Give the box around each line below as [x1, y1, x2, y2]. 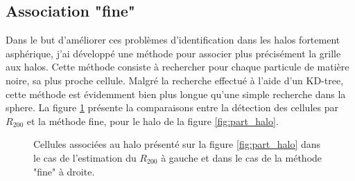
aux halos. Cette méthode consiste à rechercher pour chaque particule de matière [6, 59, 349, 74]
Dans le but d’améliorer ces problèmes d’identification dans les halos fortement [6, 32, 340, 47]
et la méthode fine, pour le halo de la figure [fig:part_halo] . [26, 113, 279, 128]
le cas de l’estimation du [33, 150, 137, 164]
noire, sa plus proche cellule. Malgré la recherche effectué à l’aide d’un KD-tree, [6, 73, 344, 87]
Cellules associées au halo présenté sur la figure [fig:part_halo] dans [33, 137, 321, 151]
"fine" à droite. [33, 164, 95, 178]
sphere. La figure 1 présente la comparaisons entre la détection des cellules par [6, 100, 338, 115]
